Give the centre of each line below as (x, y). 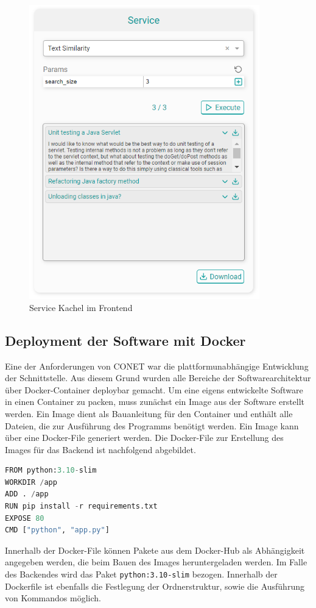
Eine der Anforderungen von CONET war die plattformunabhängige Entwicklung (157, 366)
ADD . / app (27, 494)
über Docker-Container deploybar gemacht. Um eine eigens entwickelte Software (154, 389)
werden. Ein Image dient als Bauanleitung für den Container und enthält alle (149, 413)
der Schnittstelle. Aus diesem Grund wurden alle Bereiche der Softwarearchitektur (158, 378)
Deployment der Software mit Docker (125, 340)
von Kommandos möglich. (53, 598)
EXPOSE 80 (25, 518)
